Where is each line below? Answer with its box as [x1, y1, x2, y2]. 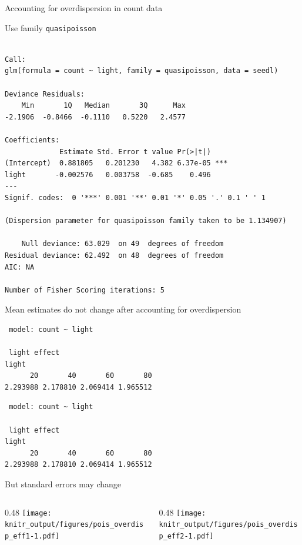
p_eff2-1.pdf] [159, 531, 214, 540]
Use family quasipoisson [5, 21, 96, 34]
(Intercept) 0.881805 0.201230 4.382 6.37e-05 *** [5, 159, 228, 168]
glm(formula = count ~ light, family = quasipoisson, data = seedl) [5, 67, 278, 75]
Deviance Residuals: [5, 89, 85, 98]
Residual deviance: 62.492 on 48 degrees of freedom [5, 251, 224, 260]
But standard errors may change [5, 478, 122, 490]
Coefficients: [5, 136, 60, 144]
